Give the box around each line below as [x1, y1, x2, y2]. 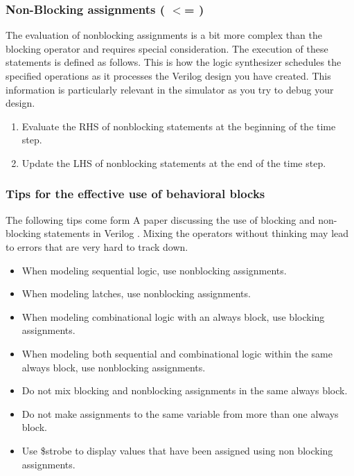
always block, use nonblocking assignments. [21, 360, 206, 374]
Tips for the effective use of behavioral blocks [6, 185, 265, 202]
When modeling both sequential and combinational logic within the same [21, 346, 333, 360]
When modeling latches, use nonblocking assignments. [21, 286, 251, 301]
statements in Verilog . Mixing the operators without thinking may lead [44, 226, 349, 240]
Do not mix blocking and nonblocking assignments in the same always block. [21, 383, 348, 398]
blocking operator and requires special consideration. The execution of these [6, 41, 328, 55]
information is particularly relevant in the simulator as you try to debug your [6, 82, 334, 96]
